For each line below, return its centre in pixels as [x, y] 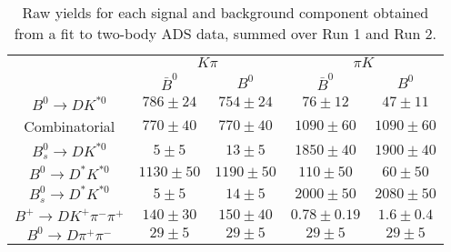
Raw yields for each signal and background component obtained [225, 12]
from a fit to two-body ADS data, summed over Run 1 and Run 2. [225, 33]
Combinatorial [70, 126]
